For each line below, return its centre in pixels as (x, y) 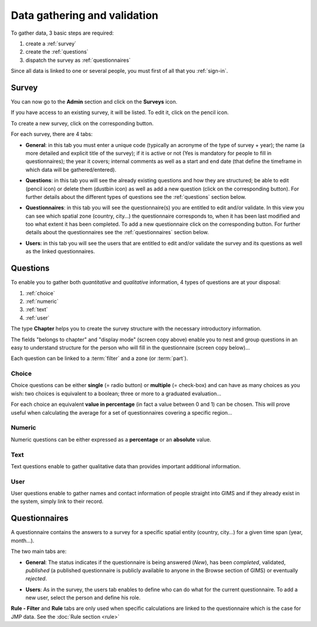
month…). (23, 541)
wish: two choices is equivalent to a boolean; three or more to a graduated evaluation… (116, 393)
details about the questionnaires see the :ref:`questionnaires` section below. (117, 232)
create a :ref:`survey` (51, 44)
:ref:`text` (37, 309)
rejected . (36, 579)
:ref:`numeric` (42, 301)
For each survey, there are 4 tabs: (52, 134)
